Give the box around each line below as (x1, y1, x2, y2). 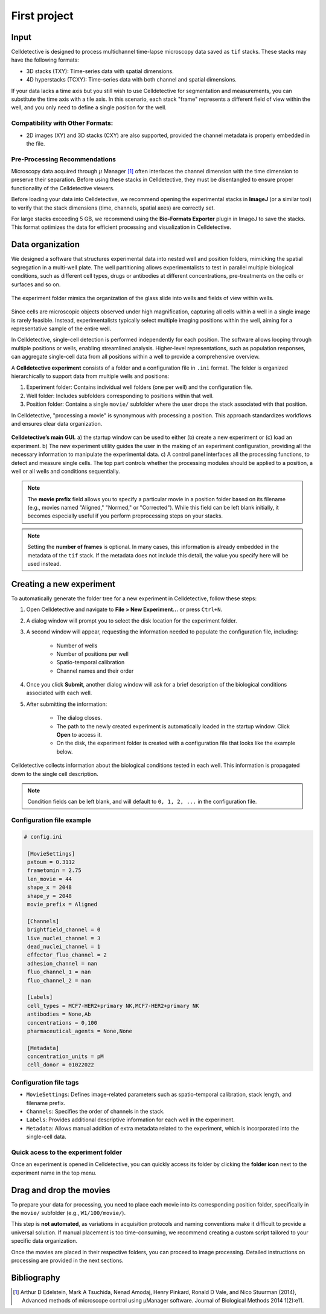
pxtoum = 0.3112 (27, 859, 75, 866)
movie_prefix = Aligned (27, 901, 98, 908)
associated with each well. (26, 689, 92, 697)
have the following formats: (11, 56, 79, 63)
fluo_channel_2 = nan (27, 977, 91, 984)
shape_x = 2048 (27, 884, 72, 891)
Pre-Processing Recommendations (11, 155, 117, 163)
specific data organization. (11, 1237, 78, 1245)
